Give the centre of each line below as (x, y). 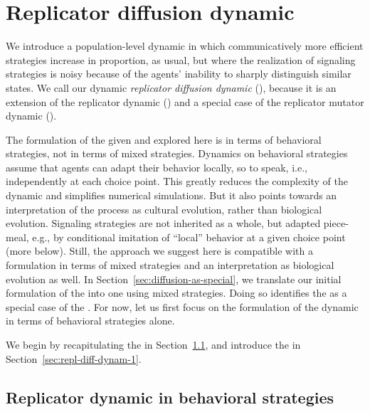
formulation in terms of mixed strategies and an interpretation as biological (170, 265)
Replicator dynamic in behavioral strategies (170, 397)
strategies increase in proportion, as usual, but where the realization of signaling (181, 59)
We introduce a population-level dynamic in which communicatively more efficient (185, 46)
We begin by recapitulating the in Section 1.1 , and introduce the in (153, 344)
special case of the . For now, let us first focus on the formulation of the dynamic (182, 306)
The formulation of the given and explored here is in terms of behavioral (164, 139)
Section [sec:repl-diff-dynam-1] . (74, 358)
